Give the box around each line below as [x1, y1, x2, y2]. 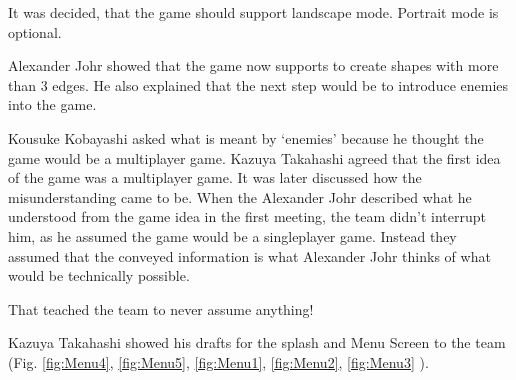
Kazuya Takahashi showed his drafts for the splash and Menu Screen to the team [8, 332, 506, 353]
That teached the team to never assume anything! [8, 298, 314, 319]
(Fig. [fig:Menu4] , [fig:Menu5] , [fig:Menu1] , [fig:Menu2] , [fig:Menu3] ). [8, 351, 429, 372]
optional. [8, 21, 62, 42]
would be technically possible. [8, 265, 190, 286]
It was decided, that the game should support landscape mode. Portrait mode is [8, 2, 499, 22]
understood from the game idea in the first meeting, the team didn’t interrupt [8, 206, 486, 227]
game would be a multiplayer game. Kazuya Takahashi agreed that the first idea [8, 147, 501, 168]
